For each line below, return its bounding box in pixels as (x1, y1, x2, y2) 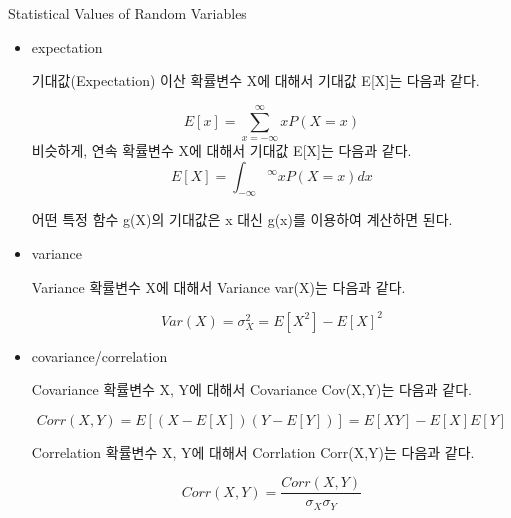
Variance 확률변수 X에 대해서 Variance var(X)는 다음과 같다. (31, 276, 406, 297)
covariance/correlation (31, 345, 168, 366)
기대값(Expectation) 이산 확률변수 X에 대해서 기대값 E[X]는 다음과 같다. (31, 70, 480, 91)
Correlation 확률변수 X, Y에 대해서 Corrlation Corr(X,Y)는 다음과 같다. (31, 441, 475, 462)
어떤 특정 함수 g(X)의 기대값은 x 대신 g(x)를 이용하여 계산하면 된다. (31, 209, 453, 230)
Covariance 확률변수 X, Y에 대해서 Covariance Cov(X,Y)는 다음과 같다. (31, 379, 472, 400)
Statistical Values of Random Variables (8, 3, 247, 23)
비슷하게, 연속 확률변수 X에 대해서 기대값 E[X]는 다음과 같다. (31, 139, 412, 160)
